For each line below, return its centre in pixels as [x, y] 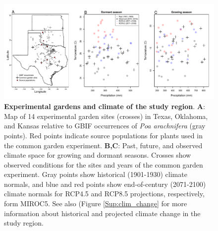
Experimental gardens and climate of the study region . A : [105, 106]
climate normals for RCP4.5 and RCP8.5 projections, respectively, [104, 194]
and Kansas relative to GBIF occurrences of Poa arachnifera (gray [105, 126]
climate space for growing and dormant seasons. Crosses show [98, 155]
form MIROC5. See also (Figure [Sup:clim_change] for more [96, 203]
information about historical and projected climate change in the [102, 213]
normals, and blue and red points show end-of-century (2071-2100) [105, 184]
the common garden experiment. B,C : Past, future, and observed [103, 145]
